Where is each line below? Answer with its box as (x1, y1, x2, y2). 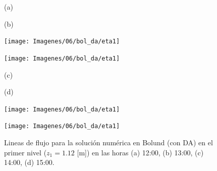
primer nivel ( (4, 147, 47, 157)
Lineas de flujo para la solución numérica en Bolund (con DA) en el (4, 137, 213, 147)
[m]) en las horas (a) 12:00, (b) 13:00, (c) (77, 147, 204, 157)
